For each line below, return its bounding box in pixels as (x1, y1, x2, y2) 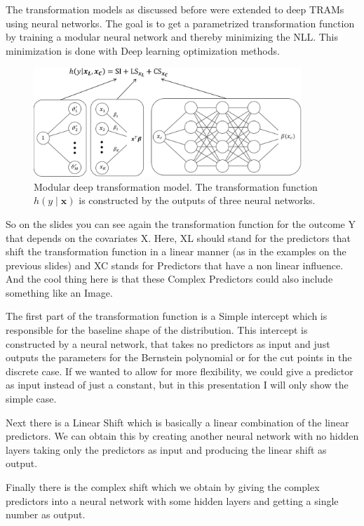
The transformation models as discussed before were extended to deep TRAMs (6, 2, 344, 16)
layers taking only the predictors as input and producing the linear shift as (6, 442, 327, 457)
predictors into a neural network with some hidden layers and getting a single (6, 493, 339, 508)
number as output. (6, 507, 86, 522)
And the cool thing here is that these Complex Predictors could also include (6, 271, 333, 286)
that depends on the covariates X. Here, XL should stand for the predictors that (6, 230, 351, 245)
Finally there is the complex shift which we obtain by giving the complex (6, 480, 320, 494)
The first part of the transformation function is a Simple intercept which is (6, 309, 328, 323)
